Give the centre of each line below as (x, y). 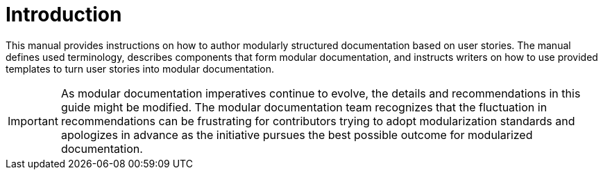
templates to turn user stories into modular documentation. (140, 68)
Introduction (64, 15)
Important (33, 121)
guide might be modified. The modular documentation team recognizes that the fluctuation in (304, 107)
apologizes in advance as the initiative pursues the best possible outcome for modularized (297, 135)
